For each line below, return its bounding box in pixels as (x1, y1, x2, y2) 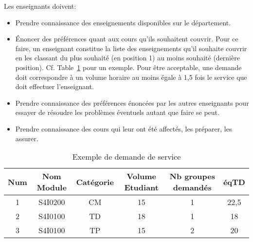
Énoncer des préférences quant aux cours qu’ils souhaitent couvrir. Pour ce (15, 34, 238, 44)
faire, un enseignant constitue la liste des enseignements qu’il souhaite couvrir (15, 43, 247, 53)
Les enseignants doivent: (4, 1, 76, 11)
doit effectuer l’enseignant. (15, 81, 94, 92)
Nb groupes (169, 170, 215, 182)
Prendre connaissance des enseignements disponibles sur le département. (15, 17, 231, 27)
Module (36, 182, 67, 193)
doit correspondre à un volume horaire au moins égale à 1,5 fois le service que (15, 72, 247, 82)
